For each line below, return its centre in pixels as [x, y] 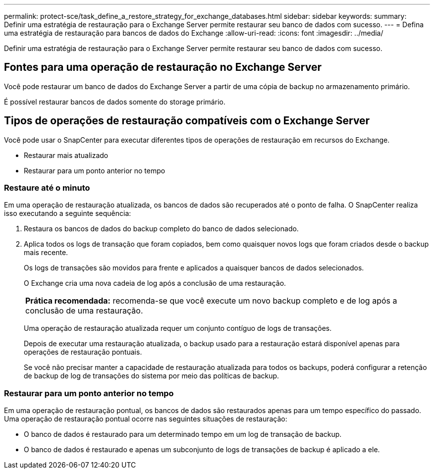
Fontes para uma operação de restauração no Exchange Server [163, 67]
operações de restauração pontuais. [83, 352]
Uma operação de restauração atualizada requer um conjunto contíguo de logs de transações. [178, 328]
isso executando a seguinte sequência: [68, 213]
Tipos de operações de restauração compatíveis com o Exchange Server [187, 121]
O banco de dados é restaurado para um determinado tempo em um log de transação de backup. [183, 434]
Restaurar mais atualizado [66, 155]
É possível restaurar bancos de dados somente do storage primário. [115, 102]
